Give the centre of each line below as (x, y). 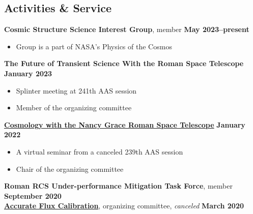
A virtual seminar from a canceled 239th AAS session (100, 151)
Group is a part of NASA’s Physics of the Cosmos (94, 46)
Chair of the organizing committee (70, 169)
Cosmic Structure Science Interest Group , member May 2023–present (127, 29)
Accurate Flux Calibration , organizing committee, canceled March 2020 (124, 206)
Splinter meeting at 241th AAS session (76, 90)
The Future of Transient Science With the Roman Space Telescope (124, 63)
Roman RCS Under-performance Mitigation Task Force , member (118, 186)
